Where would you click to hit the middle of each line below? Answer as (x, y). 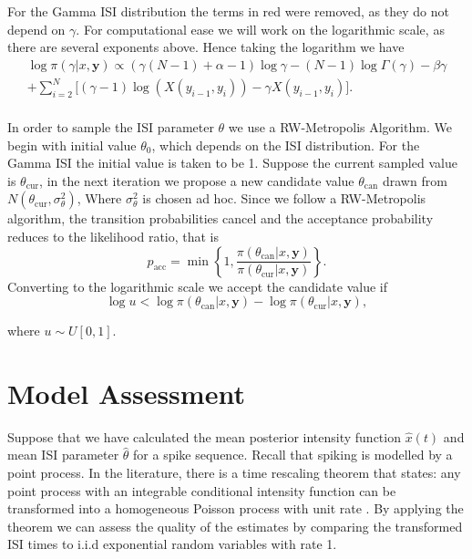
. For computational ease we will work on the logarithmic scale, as (260, 29)
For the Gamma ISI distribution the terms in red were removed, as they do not (228, 11)
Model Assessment (126, 393)
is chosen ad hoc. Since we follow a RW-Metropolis (284, 198)
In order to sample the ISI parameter (111, 126)
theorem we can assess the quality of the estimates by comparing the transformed (235, 526)
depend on (36, 29)
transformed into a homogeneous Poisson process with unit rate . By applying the (236, 508)
